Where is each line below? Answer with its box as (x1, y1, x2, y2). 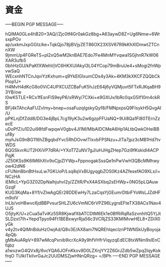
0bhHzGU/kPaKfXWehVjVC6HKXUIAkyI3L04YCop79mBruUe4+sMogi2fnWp (5, 63, 161, 69)
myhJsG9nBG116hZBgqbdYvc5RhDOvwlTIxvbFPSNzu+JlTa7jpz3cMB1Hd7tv (5, 136, 161, 142)
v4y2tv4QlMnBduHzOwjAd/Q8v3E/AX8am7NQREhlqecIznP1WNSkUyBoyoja (5, 226, 161, 232)
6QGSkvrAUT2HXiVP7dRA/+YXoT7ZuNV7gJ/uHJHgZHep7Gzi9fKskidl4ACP (5, 147, 159, 153)
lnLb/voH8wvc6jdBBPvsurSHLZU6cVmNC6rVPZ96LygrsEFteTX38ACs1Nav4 (5, 200, 162, 206)
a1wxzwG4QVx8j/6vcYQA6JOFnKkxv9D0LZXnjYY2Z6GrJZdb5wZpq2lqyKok (5, 247, 161, 254)
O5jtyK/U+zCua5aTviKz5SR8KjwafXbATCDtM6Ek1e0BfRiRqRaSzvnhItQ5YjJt (5, 210, 161, 216)
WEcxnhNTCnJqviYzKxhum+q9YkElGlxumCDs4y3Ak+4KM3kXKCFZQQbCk (5, 73, 160, 79)
